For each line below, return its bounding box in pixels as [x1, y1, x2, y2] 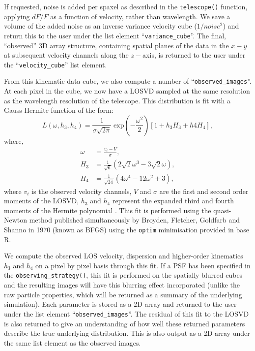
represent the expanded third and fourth [112, 195, 234, 206]
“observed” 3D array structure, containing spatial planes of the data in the [4, 40, 229, 50]
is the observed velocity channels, [31, 186, 132, 196]
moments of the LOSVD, [4, 195, 79, 206]
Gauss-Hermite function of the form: [4, 105, 113, 115]
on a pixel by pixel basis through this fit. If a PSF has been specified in [35, 260, 251, 270]
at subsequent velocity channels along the [4, 50, 129, 60]
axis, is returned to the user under [142, 50, 246, 60]
